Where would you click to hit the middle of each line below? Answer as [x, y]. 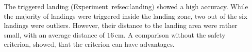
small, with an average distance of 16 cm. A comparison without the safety [115, 34]
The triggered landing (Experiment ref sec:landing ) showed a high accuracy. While [126, 6]
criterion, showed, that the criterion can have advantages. [89, 44]
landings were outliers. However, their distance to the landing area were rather [121, 25]
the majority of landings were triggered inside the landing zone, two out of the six [126, 16]
